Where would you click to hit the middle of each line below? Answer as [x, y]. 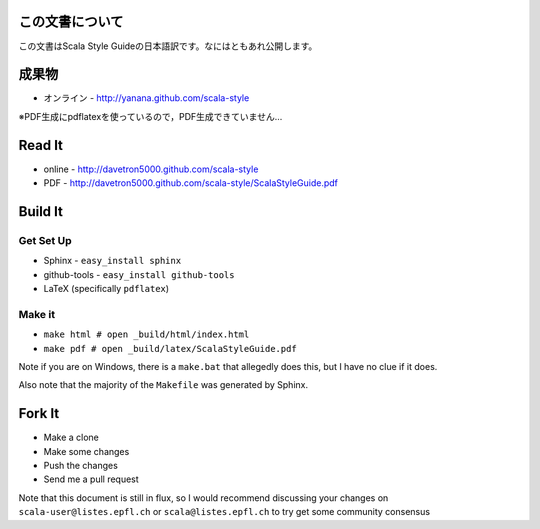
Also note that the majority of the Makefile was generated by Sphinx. [163, 385]
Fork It [39, 413]
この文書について [71, 21]
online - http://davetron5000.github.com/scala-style [151, 169]
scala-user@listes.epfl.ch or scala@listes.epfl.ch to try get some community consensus [224, 512]
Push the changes [81, 466]
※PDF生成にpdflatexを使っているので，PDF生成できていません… [150, 116]
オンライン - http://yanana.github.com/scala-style [146, 98]
